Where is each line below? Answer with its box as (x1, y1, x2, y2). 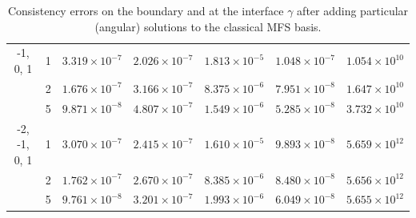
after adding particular (297, 2, 409, 18)
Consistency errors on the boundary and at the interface (7, 2, 284, 18)
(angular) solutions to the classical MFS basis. (94, 18, 322, 34)
